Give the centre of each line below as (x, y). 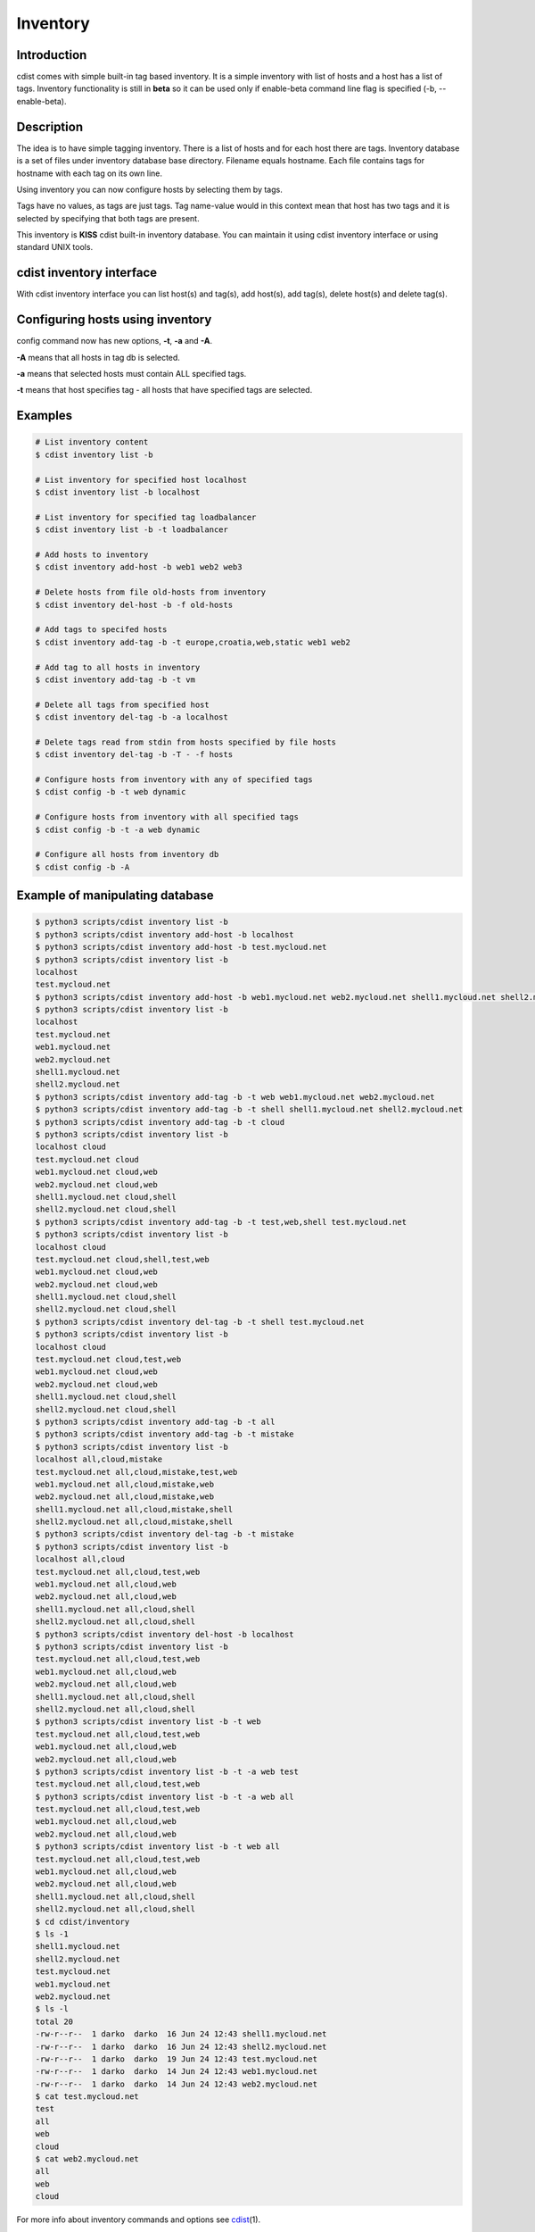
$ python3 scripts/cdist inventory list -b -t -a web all (165, 1796)
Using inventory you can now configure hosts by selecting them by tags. (149, 189)
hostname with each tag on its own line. (90, 173)
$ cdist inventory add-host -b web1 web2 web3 (139, 567)
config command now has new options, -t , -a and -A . (115, 341)
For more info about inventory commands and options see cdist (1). (139, 2220)
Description (50, 126)
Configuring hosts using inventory (114, 320)
